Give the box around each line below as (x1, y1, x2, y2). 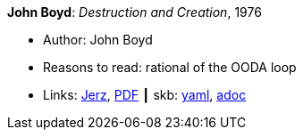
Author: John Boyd (43, 32, 153, 47)
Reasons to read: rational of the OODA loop (43, 60, 297, 75)
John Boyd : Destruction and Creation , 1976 (7, 4, 262, 20)
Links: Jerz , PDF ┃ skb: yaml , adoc (43, 87, 247, 102)
